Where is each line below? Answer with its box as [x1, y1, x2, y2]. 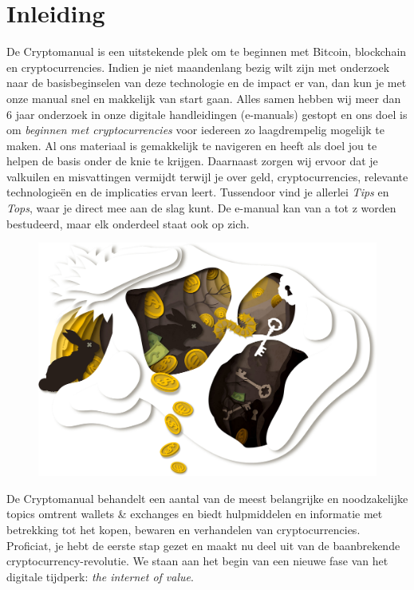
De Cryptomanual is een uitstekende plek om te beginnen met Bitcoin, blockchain [6, 43, 407, 60]
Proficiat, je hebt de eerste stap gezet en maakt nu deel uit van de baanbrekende [6, 537, 400, 553]
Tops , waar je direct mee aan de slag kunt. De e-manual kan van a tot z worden [6, 200, 396, 216]
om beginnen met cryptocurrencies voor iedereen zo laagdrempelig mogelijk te [6, 121, 384, 138]
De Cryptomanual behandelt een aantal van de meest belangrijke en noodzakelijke [6, 489, 408, 506]
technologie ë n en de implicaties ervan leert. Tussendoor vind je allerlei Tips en [6, 184, 389, 200]
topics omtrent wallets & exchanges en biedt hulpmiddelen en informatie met [6, 505, 383, 522]
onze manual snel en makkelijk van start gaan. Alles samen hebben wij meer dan [6, 89, 401, 106]
